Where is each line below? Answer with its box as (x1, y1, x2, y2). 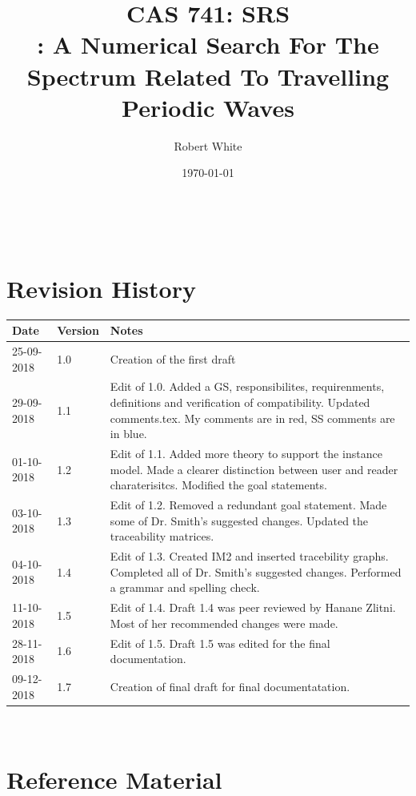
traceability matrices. (110, 528, 214, 545)
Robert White (174, 137, 242, 154)
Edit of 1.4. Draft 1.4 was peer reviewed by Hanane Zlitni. (110, 599, 396, 616)
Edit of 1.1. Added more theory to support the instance (110, 445, 382, 461)
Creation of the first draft (110, 350, 236, 367)
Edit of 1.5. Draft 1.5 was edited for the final (110, 634, 330, 651)
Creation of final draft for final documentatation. (110, 677, 350, 694)
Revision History (6, 271, 196, 304)
